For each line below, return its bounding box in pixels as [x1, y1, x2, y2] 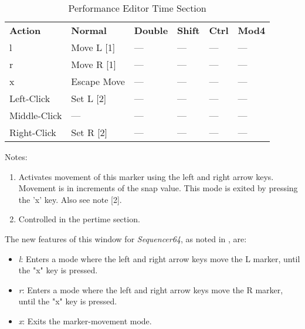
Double [134, 23, 168, 37]
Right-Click [9, 126, 56, 139]
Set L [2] [71, 91, 107, 105]
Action [9, 23, 41, 37]
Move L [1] [71, 40, 116, 54]
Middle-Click [9, 108, 62, 122]
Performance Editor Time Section [68, 1, 206, 15]
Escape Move [71, 74, 125, 88]
